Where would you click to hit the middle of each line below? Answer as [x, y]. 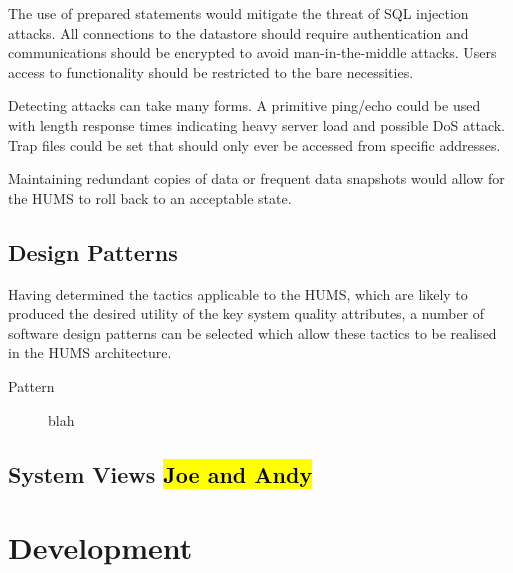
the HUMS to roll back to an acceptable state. [150, 197]
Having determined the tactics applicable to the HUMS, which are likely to [238, 293]
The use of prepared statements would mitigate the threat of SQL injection [238, 13]
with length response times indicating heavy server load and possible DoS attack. [256, 124]
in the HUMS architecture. [90, 352]
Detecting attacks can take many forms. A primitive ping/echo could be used [244, 105]
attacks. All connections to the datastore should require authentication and [238, 32]
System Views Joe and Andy [160, 473]
